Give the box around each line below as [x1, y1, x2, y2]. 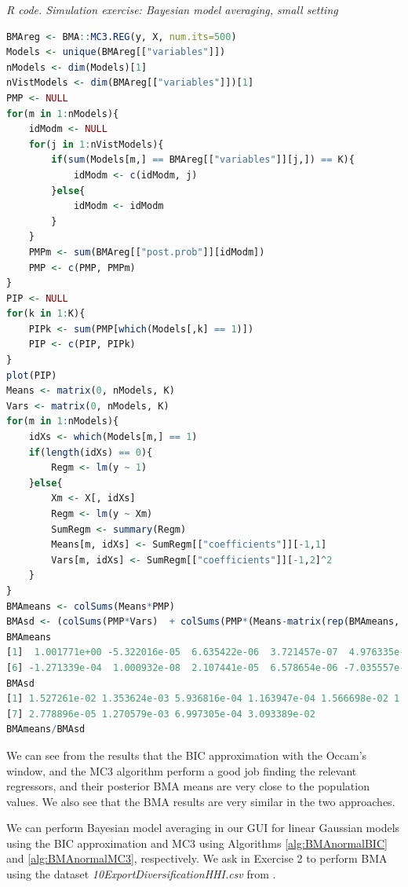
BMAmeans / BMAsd [6, 724, 86, 735]
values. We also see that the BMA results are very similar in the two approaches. [6, 793, 395, 809]
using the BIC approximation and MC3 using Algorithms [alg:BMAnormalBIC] [6, 834, 388, 851]
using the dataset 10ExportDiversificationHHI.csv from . [6, 866, 276, 882]
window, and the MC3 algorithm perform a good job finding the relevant [6, 762, 357, 779]
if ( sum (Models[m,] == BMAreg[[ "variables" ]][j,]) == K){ [51, 154, 355, 166]
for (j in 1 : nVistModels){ [28, 138, 164, 150]
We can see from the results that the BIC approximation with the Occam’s [6, 746, 367, 763]
